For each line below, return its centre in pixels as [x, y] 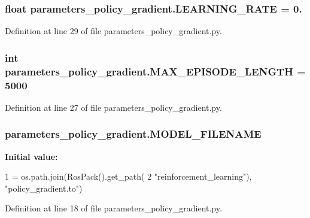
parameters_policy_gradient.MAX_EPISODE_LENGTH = [155, 71]
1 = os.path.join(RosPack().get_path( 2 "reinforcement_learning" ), [128, 176]
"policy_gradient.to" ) [44, 188]
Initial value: [31, 156]
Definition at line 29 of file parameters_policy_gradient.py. [113, 31]
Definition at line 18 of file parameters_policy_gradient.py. [113, 208]
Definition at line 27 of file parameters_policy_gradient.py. [113, 107]
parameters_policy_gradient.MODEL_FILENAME [133, 134]
